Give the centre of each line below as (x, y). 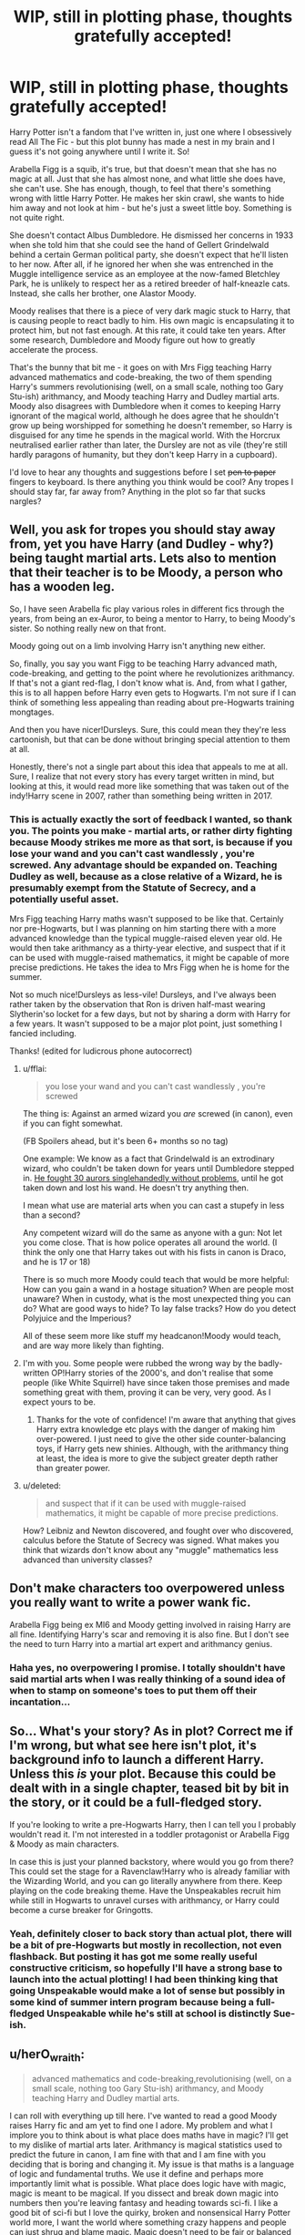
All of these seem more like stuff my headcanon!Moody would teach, (152, 1336)
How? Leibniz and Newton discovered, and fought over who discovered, (158, 1531)
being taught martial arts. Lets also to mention (143, 558)
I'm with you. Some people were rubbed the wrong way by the (139, 1364)
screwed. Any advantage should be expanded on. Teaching (143, 865)
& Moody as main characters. (65, 1844)
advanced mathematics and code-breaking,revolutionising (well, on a (162, 2078)
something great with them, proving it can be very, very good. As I (147, 1393)
